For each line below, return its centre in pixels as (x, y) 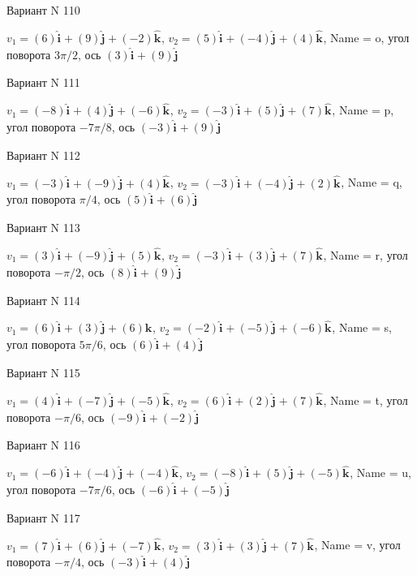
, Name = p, (363, 110)
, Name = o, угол (366, 37)
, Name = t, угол (365, 400)
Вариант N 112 (43, 155)
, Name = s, (362, 327)
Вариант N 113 (43, 228)
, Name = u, (380, 473)
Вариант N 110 (43, 10)
